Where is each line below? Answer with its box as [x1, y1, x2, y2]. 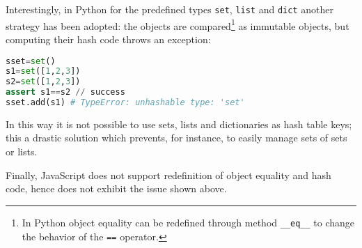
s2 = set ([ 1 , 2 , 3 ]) [6, 77, 81, 87]
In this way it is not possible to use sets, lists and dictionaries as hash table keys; [6, 116, 352, 131]
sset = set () [6, 56, 56, 66]
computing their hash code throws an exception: [6, 31, 211, 46]
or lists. [6, 144, 38, 159]
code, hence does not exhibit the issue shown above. [6, 181, 227, 196]
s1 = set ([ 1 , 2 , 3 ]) [6, 66, 81, 77]
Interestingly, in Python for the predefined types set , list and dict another [6, 2, 333, 16]
